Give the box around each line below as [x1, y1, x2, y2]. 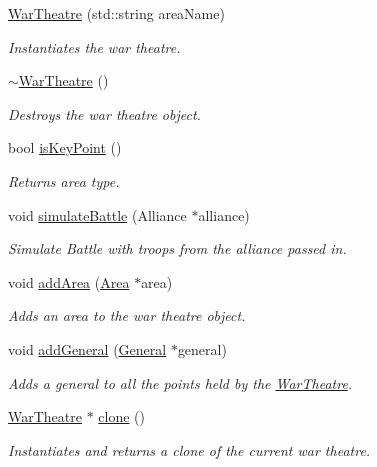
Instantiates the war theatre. [8, 36, 181, 57]
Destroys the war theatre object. [8, 103, 201, 124]
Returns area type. [8, 170, 120, 191]
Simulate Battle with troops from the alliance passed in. [8, 238, 347, 259]
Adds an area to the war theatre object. [8, 305, 246, 326]
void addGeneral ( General [8, 338, 167, 359]
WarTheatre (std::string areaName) [8, 3, 225, 23]
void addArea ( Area [8, 271, 130, 292]
